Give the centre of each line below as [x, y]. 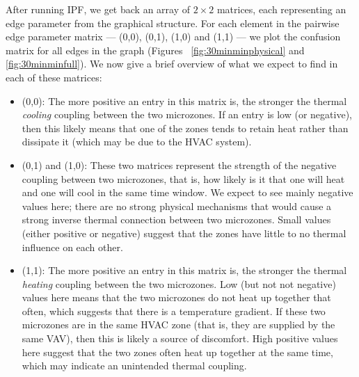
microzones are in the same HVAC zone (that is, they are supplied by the [178, 324]
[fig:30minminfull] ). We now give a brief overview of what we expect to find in [172, 64]
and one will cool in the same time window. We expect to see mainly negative [188, 192]
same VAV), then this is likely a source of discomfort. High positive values [180, 338]
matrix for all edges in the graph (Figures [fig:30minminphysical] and [155, 50]
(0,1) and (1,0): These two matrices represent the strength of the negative [179, 165]
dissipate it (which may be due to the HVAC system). [137, 142]
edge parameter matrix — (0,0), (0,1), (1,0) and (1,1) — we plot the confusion [173, 37]
